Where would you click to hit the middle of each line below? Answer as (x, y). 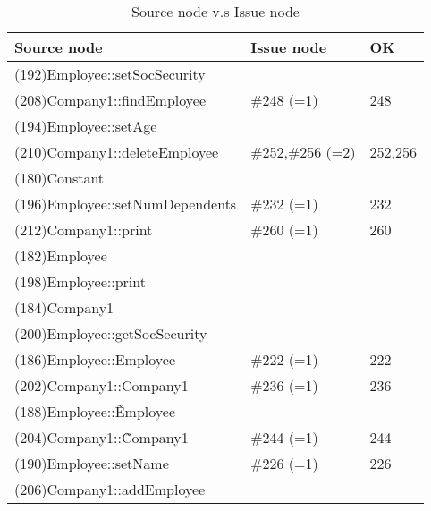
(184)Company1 (64, 307)
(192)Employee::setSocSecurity (110, 74)
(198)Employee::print (80, 281)
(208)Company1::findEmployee (110, 100)
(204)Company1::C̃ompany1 (101, 437)
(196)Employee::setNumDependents (126, 204)
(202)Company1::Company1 (101, 385)
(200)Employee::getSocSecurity (111, 333)
